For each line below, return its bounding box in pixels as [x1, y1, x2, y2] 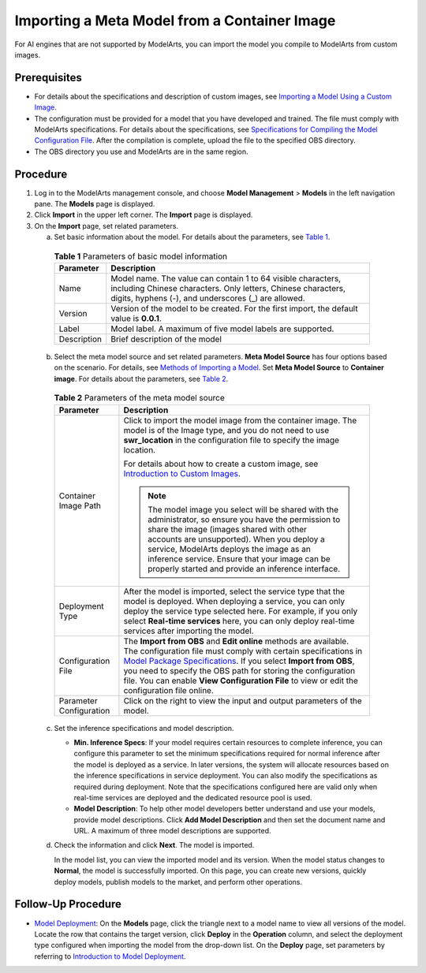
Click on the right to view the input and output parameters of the [123, 695, 362, 706]
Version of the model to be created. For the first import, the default [110, 304, 358, 315]
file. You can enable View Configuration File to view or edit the [123, 675, 358, 686]
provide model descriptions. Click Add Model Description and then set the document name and [73, 815, 386, 824]
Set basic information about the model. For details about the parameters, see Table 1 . [54, 233, 331, 242]
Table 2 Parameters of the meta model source [54, 393, 225, 404]
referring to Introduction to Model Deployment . [34, 951, 186, 961]
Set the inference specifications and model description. [54, 723, 234, 733]
